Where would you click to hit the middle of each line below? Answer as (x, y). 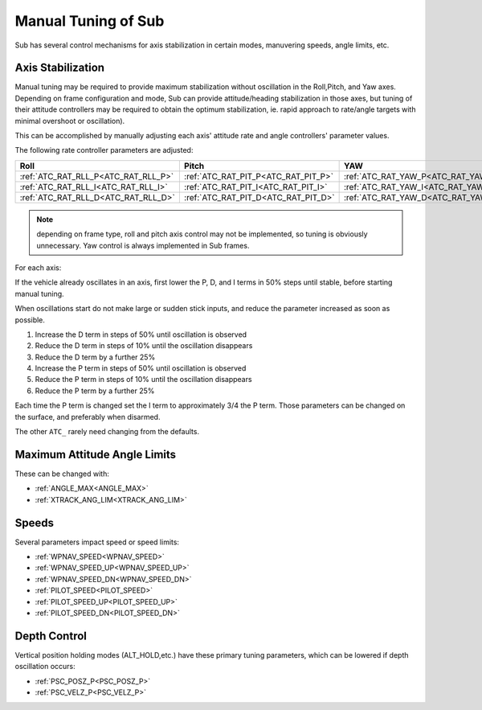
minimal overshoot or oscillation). (70, 121)
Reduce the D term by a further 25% (95, 357)
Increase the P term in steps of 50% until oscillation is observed (141, 368)
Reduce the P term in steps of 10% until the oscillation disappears (143, 380)
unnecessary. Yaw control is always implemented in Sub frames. (143, 245)
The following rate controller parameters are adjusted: (104, 150)
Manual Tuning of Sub (90, 21)
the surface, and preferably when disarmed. (88, 417)
